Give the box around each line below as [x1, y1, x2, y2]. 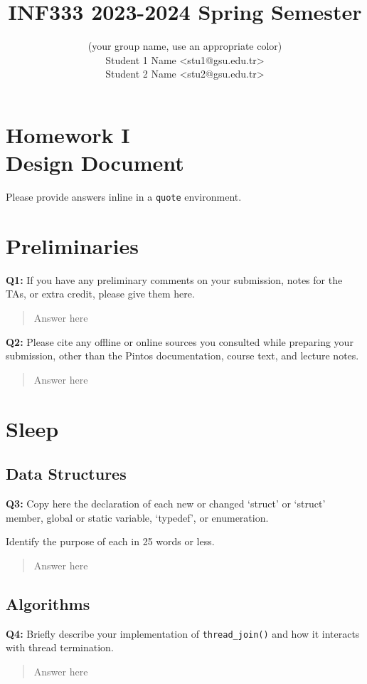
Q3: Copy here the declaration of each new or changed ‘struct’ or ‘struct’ [6, 495, 326, 510]
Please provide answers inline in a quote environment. [6, 189, 242, 204]
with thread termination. [6, 640, 114, 655]
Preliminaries [6, 231, 139, 260]
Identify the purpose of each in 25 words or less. [6, 534, 215, 549]
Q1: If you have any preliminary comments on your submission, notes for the [6, 272, 343, 287]
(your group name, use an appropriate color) [87, 38, 282, 53]
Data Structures [6, 463, 127, 485]
